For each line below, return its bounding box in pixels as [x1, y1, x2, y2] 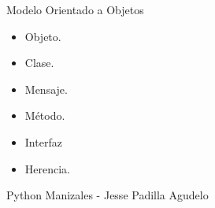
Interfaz [24, 133, 62, 150]
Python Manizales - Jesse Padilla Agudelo [6, 187, 209, 203]
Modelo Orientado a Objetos [6, 2, 144, 17]
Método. [24, 107, 65, 124]
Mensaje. [24, 80, 68, 97]
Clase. [24, 54, 54, 71]
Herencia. [24, 160, 71, 176]
